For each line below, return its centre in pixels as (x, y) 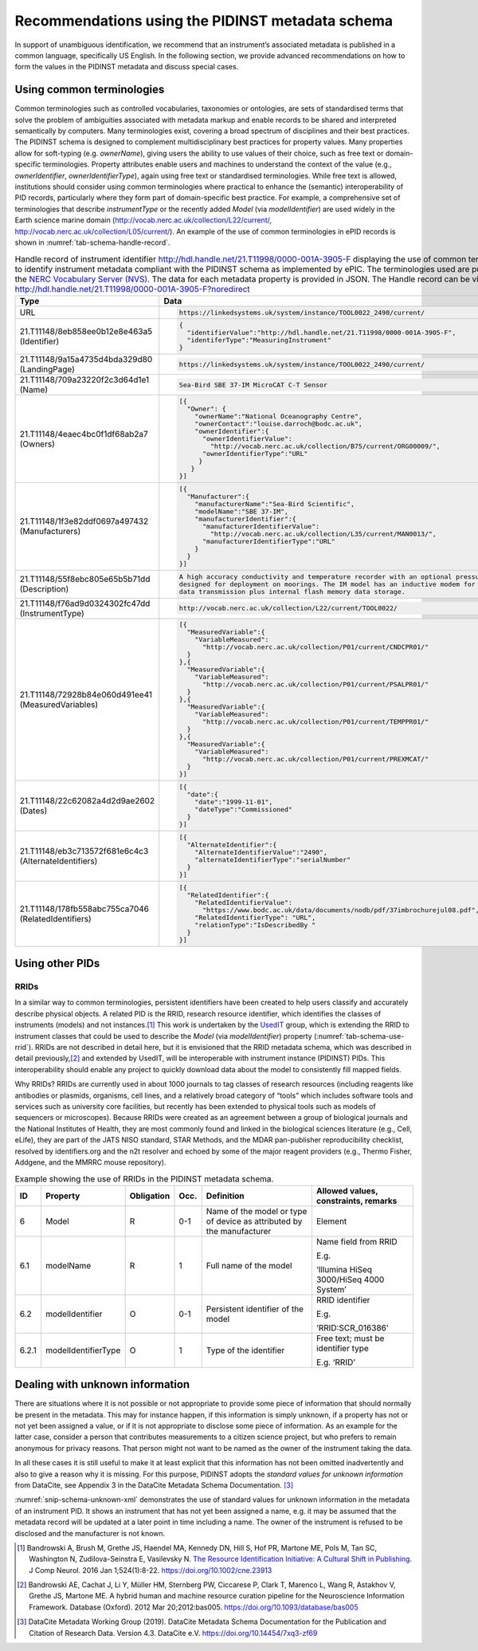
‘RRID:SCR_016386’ (352, 1327)
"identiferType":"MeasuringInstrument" (259, 340)
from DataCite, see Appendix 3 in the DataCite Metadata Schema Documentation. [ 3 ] (154, 1485)
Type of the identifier (245, 1350)
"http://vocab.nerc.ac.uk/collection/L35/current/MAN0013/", (323, 534)
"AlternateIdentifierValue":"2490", (261, 853)
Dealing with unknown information (102, 1384)
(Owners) (37, 444)
